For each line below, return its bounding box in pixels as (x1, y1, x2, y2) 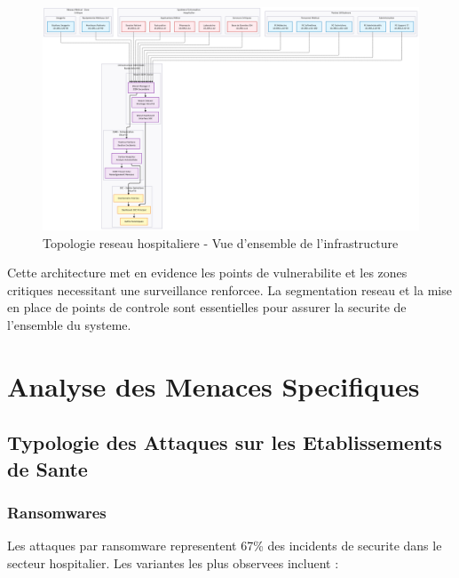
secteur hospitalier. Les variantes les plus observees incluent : (7, 553, 339, 572)
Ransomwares (7, 501, 107, 523)
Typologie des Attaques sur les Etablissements (7, 429, 442, 456)
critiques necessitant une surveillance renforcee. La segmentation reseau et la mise (7, 280, 452, 299)
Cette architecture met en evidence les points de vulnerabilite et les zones (7, 263, 408, 282)
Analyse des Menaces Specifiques (7, 367, 420, 404)
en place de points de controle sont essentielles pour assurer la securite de (7, 298, 407, 317)
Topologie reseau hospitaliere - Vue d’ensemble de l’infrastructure (43, 233, 399, 252)
